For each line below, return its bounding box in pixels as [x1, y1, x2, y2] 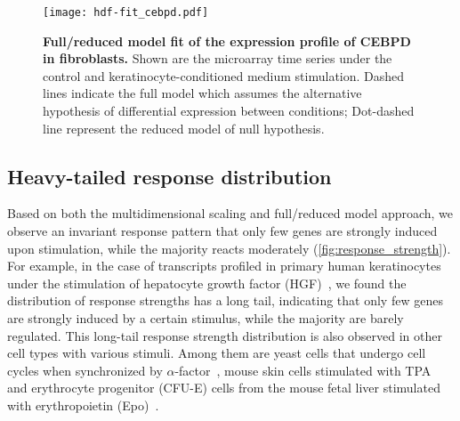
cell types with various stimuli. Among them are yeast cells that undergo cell [7, 344, 426, 362]
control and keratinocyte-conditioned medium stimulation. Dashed [43, 66, 405, 85]
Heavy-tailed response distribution [7, 162, 332, 190]
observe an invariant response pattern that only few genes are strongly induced [7, 222, 438, 240]
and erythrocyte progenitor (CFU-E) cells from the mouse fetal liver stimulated [7, 378, 440, 397]
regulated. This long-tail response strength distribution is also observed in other [7, 326, 442, 344]
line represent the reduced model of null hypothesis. [43, 118, 325, 137]
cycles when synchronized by [7, 360, 163, 379]
